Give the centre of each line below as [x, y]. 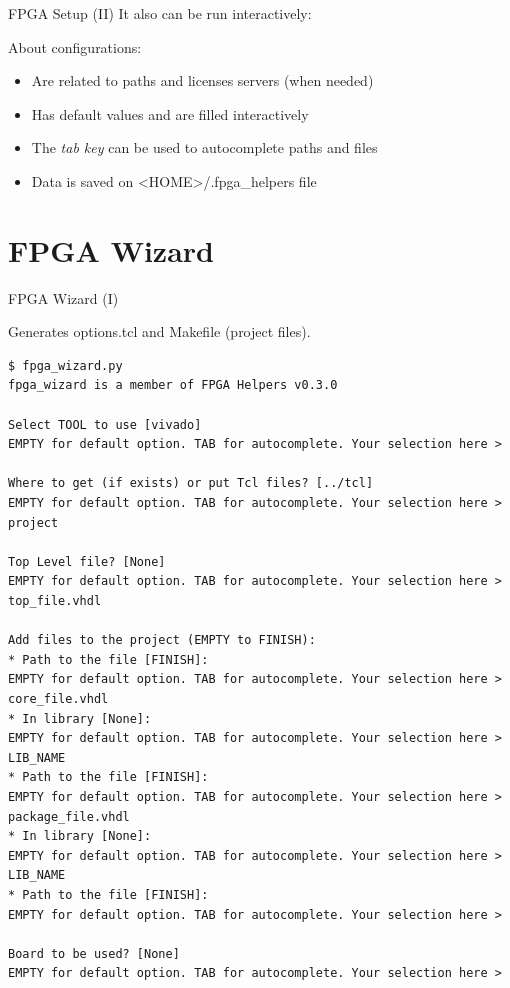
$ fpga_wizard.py [65, 365]
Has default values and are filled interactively [170, 113]
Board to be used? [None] [94, 953]
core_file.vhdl [58, 698]
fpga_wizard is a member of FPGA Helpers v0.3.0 [173, 385]
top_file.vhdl [55, 601]
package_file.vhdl [69, 816]
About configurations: [75, 46]
